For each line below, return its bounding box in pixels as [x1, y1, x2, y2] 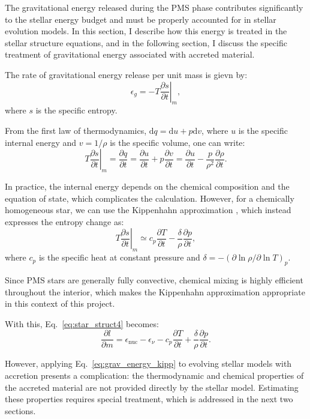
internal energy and [5, 136, 77, 148]
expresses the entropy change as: [5, 215, 124, 228]
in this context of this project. [5, 297, 115, 310]
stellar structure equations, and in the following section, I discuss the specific [5, 36, 287, 49]
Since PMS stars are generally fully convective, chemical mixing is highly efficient [5, 273, 303, 286]
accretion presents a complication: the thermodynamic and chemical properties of [5, 369, 304, 381]
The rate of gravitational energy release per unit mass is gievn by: [5, 68, 248, 80]
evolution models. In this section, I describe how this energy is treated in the [5, 25, 287, 37]
